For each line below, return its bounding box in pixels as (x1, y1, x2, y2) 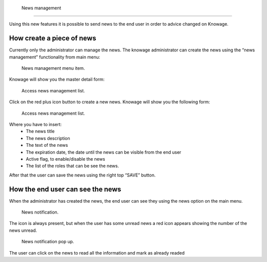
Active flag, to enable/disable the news (26, 156, 105, 162)
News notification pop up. (21, 239, 74, 245)
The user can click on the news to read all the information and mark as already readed (9, 250, 185, 256)
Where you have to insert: (9, 122, 62, 128)
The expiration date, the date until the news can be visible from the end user (26, 149, 181, 155)
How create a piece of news (9, 34, 96, 43)
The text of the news (26, 142, 68, 148)
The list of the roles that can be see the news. (26, 163, 119, 169)
